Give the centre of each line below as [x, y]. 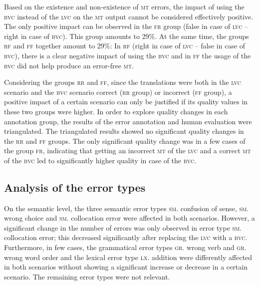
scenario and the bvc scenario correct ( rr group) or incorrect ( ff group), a [118, 92]
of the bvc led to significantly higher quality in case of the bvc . [100, 160]
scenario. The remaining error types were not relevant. [87, 276]
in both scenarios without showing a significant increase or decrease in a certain [126, 267]
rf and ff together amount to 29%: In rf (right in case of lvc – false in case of [125, 46]
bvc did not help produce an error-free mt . [69, 65]
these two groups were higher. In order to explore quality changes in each [116, 111]
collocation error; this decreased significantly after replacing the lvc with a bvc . [126, 237]
